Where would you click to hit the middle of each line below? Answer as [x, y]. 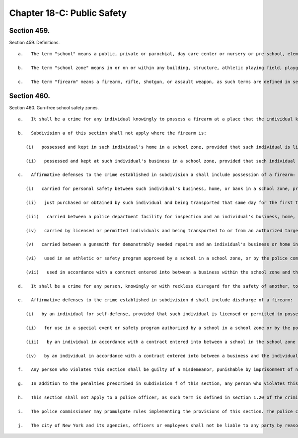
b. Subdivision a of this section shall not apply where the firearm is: [112, 133]
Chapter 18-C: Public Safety [68, 13]
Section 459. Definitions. [34, 43]
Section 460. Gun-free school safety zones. [54, 107]
